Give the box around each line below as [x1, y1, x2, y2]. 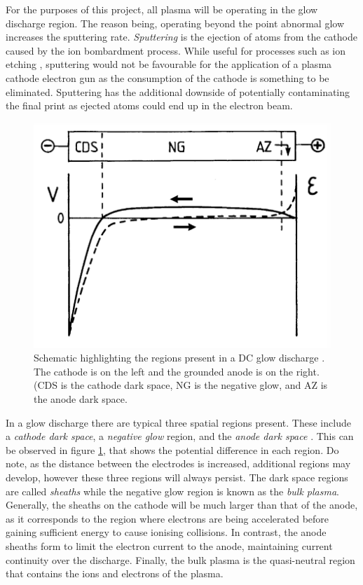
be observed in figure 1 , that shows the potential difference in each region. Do [6, 442, 339, 457]
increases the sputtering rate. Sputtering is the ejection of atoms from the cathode [6, 29, 357, 44]
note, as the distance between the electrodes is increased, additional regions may [6, 456, 351, 471]
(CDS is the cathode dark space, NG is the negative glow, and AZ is [34, 378, 328, 392]
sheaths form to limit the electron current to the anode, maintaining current [6, 538, 333, 553]
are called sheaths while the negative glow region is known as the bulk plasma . [6, 483, 339, 498]
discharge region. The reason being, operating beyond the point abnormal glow [6, 15, 344, 30]
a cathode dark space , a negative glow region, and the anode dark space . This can [6, 429, 354, 443]
